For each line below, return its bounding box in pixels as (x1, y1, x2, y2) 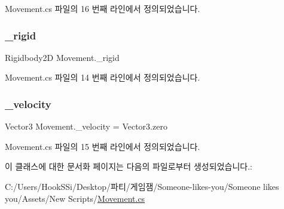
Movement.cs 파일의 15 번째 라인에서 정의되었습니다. (5, 140, 200, 152)
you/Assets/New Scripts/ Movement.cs (5, 192, 145, 204)
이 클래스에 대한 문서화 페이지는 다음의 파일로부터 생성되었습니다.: (5, 160, 252, 173)
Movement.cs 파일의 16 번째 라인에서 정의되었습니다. (5, 2, 200, 14)
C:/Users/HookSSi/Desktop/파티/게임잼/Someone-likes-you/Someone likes (5, 180, 279, 192)
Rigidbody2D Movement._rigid (5, 51, 120, 63)
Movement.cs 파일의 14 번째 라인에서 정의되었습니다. (5, 71, 200, 84)
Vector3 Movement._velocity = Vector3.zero (5, 120, 167, 133)
